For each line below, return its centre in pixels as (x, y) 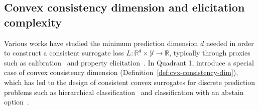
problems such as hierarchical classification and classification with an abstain (124, 92)
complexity (33, 22)
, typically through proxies (210, 53)
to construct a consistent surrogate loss (64, 53)
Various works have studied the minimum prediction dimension (101, 43)
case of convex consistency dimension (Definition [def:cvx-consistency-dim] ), (121, 72)
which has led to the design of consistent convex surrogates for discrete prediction (130, 82)
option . (17, 102)
